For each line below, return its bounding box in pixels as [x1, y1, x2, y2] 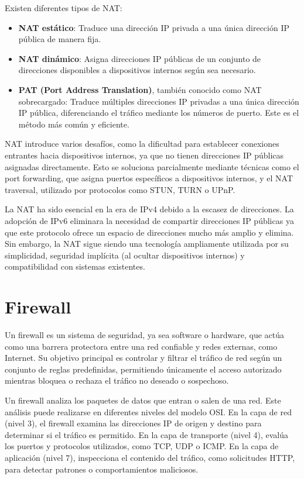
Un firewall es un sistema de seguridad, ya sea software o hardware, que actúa [5, 329, 284, 340]
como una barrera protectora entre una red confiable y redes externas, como [5, 340, 278, 352]
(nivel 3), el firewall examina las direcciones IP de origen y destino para [5, 417, 262, 429]
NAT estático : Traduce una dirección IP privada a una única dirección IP [18, 21, 289, 33]
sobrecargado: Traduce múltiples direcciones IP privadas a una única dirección [18, 95, 299, 107]
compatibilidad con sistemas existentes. [5, 260, 145, 273]
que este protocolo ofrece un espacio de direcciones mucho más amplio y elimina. [5, 226, 294, 238]
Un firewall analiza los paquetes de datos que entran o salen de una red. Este [5, 394, 281, 406]
